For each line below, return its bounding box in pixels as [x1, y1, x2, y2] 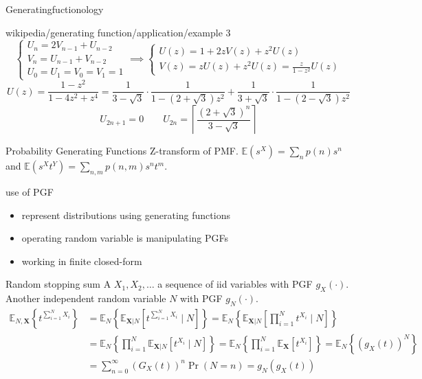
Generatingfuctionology [5, 2, 104, 16]
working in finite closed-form [21, 253, 142, 268]
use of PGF [5, 184, 54, 198]
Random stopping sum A [5, 277, 111, 291]
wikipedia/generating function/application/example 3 [5, 25, 231, 39]
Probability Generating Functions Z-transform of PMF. [5, 143, 238, 158]
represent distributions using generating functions [21, 207, 230, 222]
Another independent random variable [5, 291, 166, 306]
